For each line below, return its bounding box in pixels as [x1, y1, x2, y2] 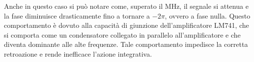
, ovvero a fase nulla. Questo [165, 10, 251, 21]
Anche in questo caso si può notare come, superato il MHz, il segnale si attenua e [4, 1, 249, 11]
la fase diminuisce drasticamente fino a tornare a [4, 10, 150, 21]
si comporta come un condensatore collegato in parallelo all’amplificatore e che [4, 29, 241, 40]
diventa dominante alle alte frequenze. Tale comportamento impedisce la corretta [4, 39, 248, 49]
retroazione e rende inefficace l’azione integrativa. [4, 48, 152, 59]
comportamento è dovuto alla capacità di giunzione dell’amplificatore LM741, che [4, 20, 249, 30]
